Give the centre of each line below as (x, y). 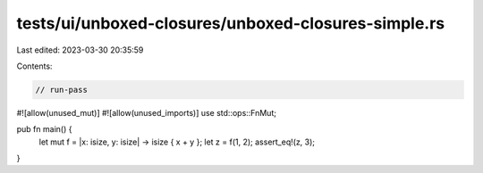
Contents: (34, 66)
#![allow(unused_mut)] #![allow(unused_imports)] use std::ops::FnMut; (147, 112)
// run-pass (62, 90)
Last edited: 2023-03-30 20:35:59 (80, 50)
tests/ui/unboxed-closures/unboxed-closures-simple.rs (231, 23)
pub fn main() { (44, 129)
